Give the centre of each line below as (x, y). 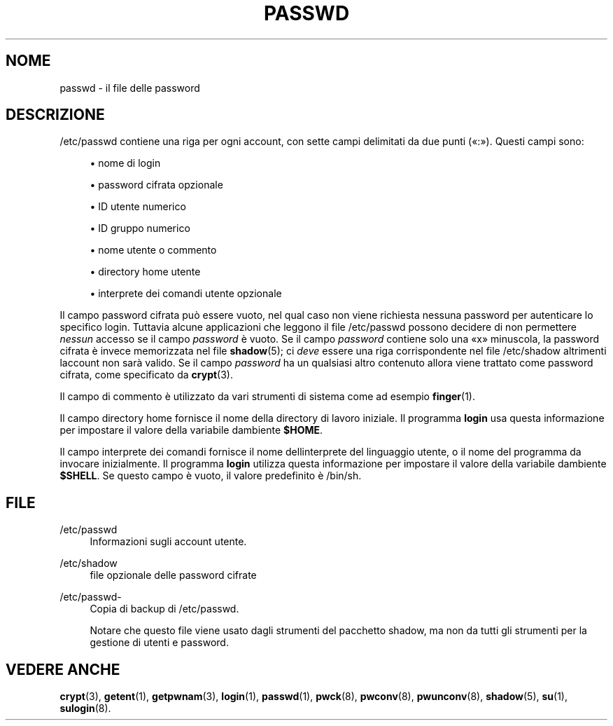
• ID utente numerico (138, 207)
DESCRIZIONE (55, 115)
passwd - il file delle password (130, 88)
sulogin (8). (85, 708)
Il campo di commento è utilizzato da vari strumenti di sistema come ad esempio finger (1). (267, 397)
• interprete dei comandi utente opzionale (186, 294)
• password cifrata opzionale (156, 185)
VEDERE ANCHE (63, 669)
